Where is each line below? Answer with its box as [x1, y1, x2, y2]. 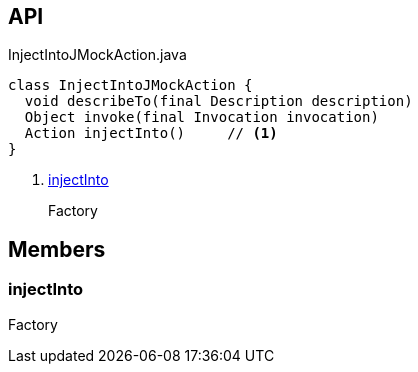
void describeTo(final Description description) [24, 93, 413, 110]
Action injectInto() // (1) [24, 125, 278, 142]
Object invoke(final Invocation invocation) [24, 109, 379, 126]
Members [8, 236, 106, 262]
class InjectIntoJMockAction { [8, 77, 253, 94]
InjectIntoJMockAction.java [8, 46, 187, 64]
